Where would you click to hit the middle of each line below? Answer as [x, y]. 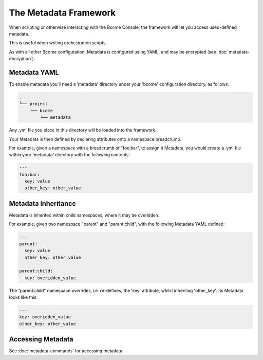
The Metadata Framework [62, 13]
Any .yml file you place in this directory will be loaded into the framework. [83, 130]
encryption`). [22, 59]
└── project [34, 104]
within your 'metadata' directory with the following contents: [69, 155]
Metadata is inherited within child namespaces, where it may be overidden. [84, 215]
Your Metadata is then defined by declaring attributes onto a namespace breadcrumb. [95, 139]
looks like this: [23, 297]
